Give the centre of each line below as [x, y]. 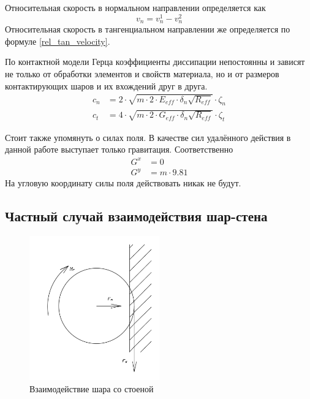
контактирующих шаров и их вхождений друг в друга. [106, 85]
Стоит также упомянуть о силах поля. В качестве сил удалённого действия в [148, 137]
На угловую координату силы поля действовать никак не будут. [123, 183]
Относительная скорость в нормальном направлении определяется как [135, 7]
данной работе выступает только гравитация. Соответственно [119, 149]
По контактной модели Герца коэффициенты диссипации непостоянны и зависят [155, 62]
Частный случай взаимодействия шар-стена [136, 216]
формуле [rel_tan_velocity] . [58, 41]
